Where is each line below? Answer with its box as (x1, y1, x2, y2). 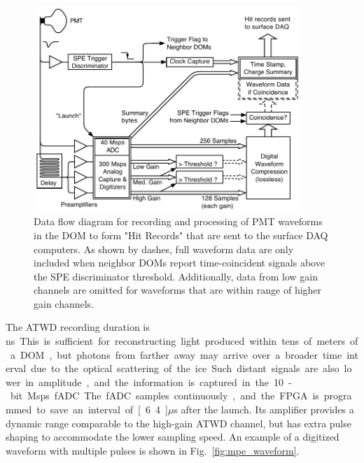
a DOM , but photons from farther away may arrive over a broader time (10, 347, 342, 362)
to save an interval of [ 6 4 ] (36, 402, 168, 417)
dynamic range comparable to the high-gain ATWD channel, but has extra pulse (6, 415, 351, 430)
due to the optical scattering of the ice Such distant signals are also (31, 361, 339, 376)
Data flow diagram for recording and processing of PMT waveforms (34, 214, 323, 229)
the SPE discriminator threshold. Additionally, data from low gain (34, 269, 318, 283)
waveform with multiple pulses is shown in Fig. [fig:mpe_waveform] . (6, 443, 300, 457)
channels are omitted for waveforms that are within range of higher (34, 283, 322, 297)
